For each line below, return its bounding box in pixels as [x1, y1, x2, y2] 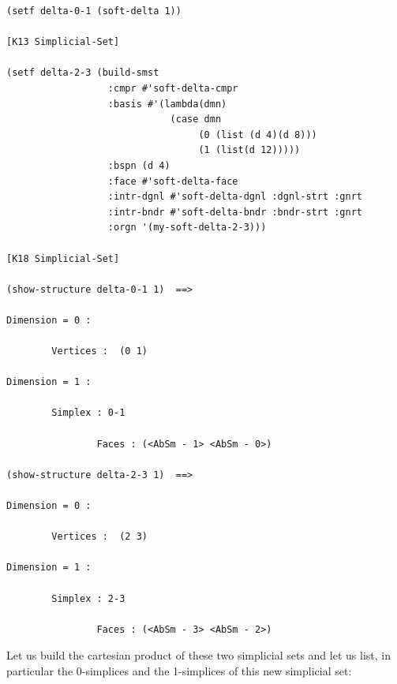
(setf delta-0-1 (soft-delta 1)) [6, 6, 182, 17]
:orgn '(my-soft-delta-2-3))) [107, 222, 267, 234]
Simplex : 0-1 [51, 407, 125, 419]
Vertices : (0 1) [51, 346, 148, 357]
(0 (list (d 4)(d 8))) [198, 129, 317, 140]
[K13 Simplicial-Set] [6, 36, 120, 48]
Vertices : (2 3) [51, 531, 148, 543]
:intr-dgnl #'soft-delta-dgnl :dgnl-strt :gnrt [107, 191, 363, 203]
